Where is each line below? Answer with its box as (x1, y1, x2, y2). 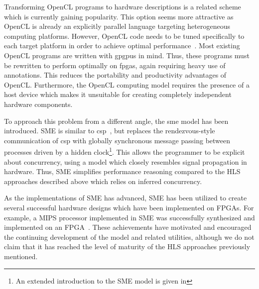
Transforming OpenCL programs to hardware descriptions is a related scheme (4, 1, 241, 11)
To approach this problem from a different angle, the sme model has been (4, 115, 229, 126)
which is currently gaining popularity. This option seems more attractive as (4, 11, 234, 21)
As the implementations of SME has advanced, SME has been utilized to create (4, 193, 247, 203)
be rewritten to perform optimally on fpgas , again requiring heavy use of (4, 60, 226, 70)
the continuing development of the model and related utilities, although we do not (4, 231, 255, 242)
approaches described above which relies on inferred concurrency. (4, 176, 202, 186)
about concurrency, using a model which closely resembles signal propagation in (4, 156, 247, 167)
